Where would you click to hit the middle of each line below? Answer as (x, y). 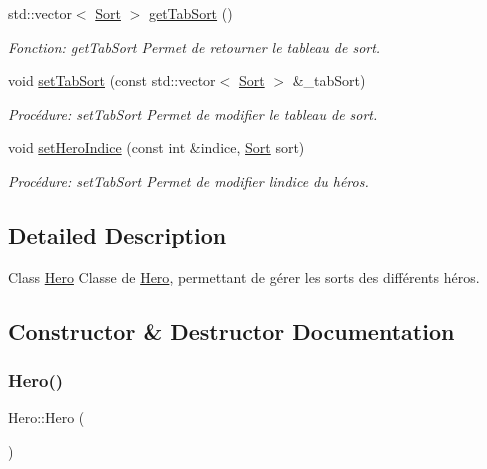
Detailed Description (117, 234)
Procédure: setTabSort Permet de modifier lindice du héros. (188, 180)
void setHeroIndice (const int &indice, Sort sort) (156, 147)
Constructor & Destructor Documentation (231, 330)
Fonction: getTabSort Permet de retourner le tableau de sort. (194, 46)
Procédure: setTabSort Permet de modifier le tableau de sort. (193, 113)
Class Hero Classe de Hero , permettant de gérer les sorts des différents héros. (244, 276)
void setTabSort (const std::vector (112, 80)
